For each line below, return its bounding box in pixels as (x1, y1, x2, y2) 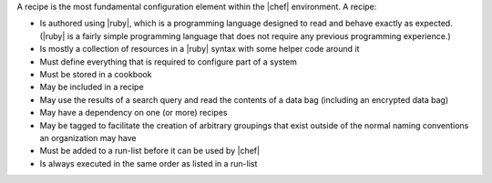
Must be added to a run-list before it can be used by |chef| (39, 146, 260, 157)
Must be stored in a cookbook (39, 68, 152, 79)
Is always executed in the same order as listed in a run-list (39, 158, 258, 168)
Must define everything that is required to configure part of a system (39, 56, 298, 67)
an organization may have (39, 132, 137, 143)
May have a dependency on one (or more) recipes (39, 107, 228, 118)
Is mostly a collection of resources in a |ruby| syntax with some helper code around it (39, 44, 360, 55)
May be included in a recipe (39, 82, 145, 93)
